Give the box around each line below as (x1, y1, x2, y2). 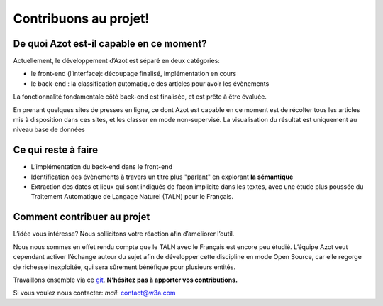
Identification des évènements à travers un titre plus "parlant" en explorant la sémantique (30, 173, 294, 181)
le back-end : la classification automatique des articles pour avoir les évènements (30, 79, 270, 88)
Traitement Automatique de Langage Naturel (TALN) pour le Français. (30, 192, 234, 201)
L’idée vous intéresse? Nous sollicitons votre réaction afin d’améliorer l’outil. (13, 229, 235, 238)
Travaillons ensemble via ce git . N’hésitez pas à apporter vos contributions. (13, 275, 238, 284)
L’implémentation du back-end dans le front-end (30, 163, 173, 171)
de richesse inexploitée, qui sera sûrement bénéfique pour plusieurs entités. (13, 263, 235, 271)
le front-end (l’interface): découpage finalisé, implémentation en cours (30, 70, 237, 78)
